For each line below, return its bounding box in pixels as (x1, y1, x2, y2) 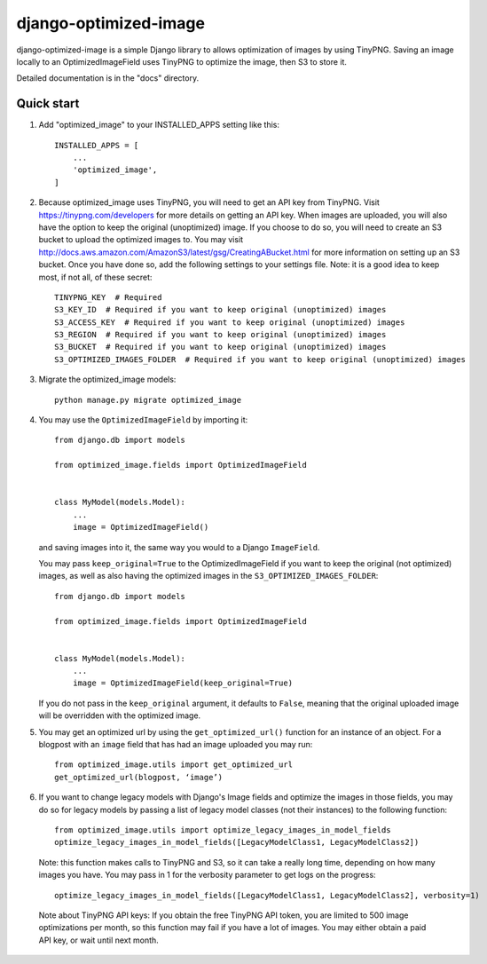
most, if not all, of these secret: (38, 272, 153, 282)
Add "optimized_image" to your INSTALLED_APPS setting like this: (38, 120, 279, 130)
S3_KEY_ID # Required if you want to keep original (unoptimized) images (54, 304, 387, 315)
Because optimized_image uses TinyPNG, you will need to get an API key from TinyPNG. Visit (38, 197, 381, 208)
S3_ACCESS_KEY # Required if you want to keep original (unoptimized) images (54, 317, 405, 328)
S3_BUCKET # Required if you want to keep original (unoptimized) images (54, 342, 387, 352)
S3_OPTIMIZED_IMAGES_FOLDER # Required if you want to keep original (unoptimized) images (54, 354, 466, 364)
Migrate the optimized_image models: (38, 374, 177, 385)
